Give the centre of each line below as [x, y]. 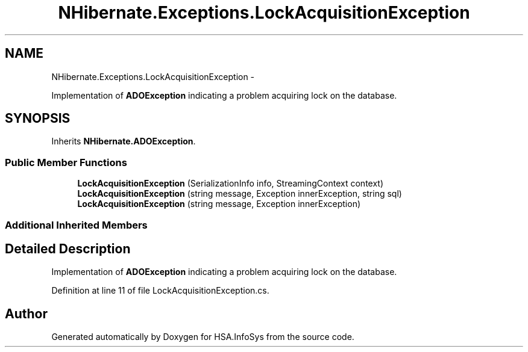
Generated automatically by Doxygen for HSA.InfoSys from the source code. [203, 337]
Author [26, 313]
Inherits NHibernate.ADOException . [124, 141]
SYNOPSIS [38, 119]
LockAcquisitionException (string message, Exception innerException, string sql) [240, 194]
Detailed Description [68, 249]
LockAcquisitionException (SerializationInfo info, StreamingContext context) [231, 184]
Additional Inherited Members [76, 225]
